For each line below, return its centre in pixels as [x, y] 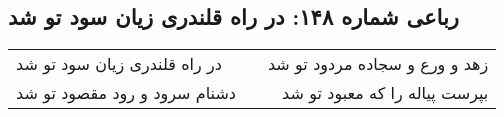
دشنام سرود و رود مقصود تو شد [126, 93]
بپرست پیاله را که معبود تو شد [385, 93]
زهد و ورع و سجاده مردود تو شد [378, 64]
